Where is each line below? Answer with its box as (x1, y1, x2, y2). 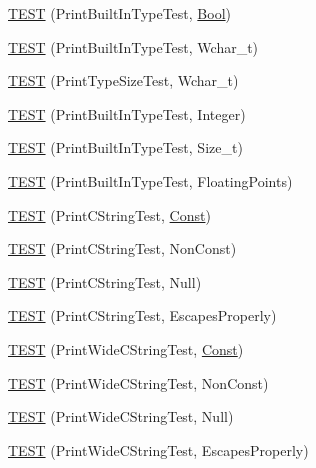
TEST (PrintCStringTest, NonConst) (8, 238, 237, 259)
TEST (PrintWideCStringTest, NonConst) (8, 372, 269, 393)
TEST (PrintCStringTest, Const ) (8, 204, 211, 225)
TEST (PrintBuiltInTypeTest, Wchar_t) (8, 36, 259, 57)
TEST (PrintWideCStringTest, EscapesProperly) (8, 439, 309, 460)
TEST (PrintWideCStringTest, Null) (8, 406, 234, 427)
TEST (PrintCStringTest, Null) (8, 271, 202, 292)
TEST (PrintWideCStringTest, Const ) (8, 338, 244, 359)
